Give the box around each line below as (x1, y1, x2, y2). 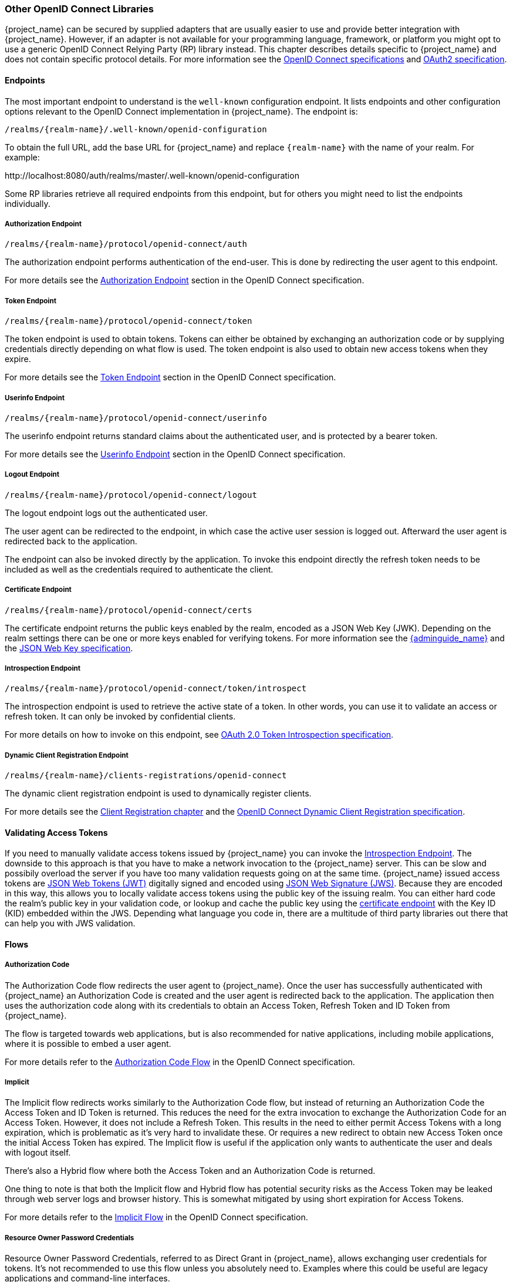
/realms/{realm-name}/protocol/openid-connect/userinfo (5, 413, 267, 423)
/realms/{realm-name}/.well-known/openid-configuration (5, 124, 267, 134)
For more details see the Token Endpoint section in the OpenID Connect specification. (5, 372, 336, 383)
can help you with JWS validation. (5, 918, 136, 929)
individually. (5, 198, 50, 209)
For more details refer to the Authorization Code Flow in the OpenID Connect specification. (5, 1056, 355, 1067)
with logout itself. (5, 1147, 71, 1158)
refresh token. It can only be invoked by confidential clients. (5, 711, 236, 722)
